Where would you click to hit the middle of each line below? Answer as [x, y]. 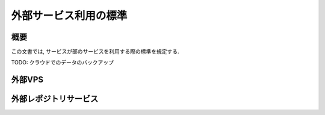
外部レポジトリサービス [55, 99]
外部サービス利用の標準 [69, 16]
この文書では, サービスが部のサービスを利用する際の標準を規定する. [95, 52]
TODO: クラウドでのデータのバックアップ [63, 63]
